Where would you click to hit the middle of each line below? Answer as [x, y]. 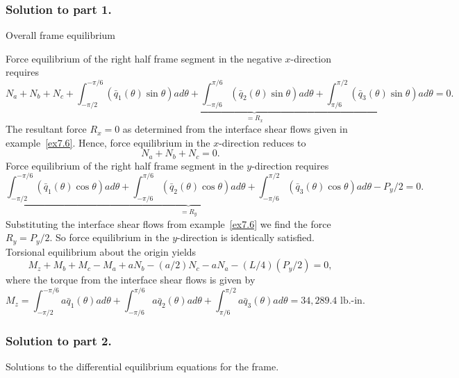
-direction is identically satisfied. [246, 237]
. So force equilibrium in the [109, 237]
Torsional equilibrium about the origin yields [101, 251]
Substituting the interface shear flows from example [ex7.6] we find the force [168, 223]
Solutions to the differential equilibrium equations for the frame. [142, 367]
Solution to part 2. [59, 340]
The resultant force [46, 129]
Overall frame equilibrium [61, 35]
